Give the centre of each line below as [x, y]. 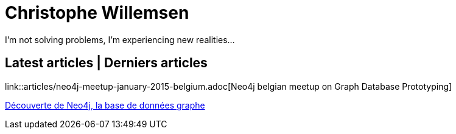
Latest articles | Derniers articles [106, 63]
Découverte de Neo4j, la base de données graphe [105, 105]
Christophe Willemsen [97, 13]
